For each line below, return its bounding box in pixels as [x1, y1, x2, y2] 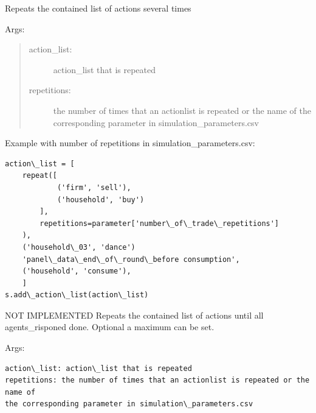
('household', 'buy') [57, 195, 145, 204]
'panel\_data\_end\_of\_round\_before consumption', [22, 255, 240, 264]
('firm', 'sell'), [57, 183, 131, 192]
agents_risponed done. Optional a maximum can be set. [5, 320, 215, 333]
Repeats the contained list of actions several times [5, 2, 191, 14]
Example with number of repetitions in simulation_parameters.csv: [5, 136, 255, 149]
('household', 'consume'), [22, 267, 131, 276]
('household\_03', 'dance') [22, 242, 136, 252]
